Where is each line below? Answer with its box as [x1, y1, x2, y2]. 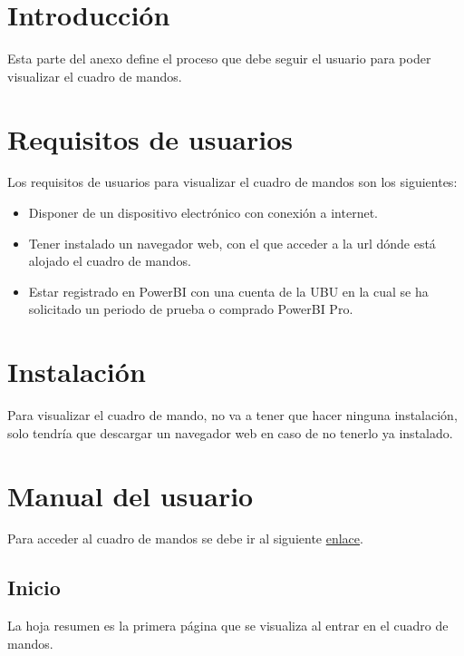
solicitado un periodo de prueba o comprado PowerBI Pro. [28, 299, 353, 318]
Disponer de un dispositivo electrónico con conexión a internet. [28, 203, 378, 222]
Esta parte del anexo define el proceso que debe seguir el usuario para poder [7, 49, 431, 68]
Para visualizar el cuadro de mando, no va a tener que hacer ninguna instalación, [7, 406, 458, 425]
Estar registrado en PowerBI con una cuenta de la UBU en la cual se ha [28, 281, 429, 300]
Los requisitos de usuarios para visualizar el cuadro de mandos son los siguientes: [7, 172, 458, 191]
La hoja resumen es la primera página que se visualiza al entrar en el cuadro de [7, 616, 449, 635]
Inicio [7, 573, 61, 602]
